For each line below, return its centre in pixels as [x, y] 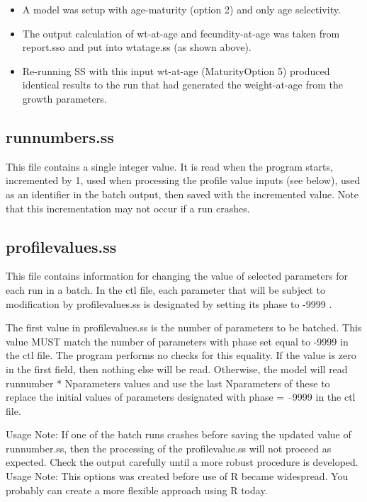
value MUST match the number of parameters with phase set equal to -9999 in [177, 341]
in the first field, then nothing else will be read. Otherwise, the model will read [177, 369]
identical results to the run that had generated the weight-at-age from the [182, 85]
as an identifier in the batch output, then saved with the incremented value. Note [182, 194]
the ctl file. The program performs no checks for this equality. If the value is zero [181, 355]
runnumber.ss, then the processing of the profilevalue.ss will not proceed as [169, 448]
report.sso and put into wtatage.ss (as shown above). [137, 47]
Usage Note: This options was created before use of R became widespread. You [177, 476]
